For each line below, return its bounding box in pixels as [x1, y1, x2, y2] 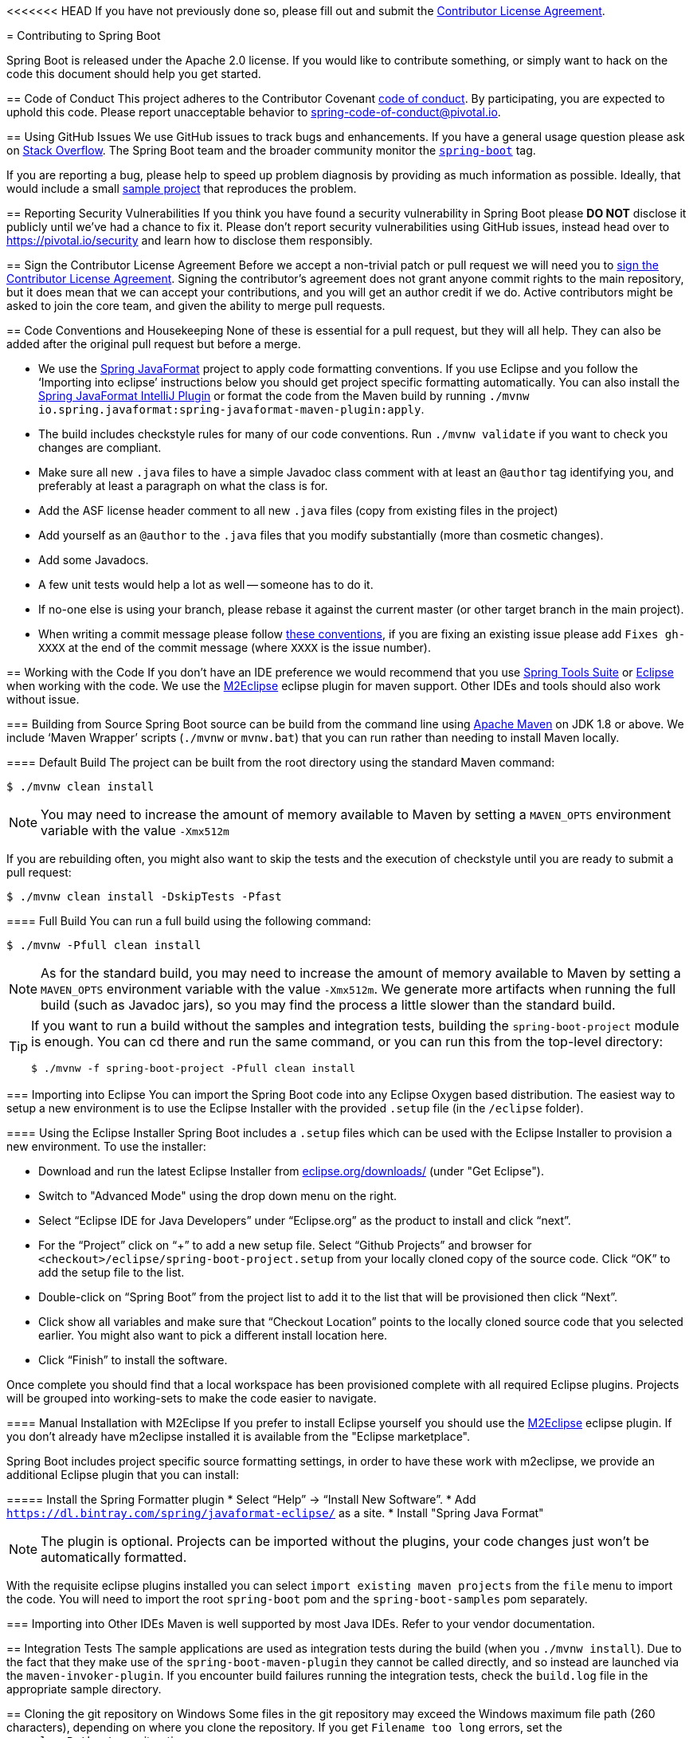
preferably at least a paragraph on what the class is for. [38, 479, 328, 492]
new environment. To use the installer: [6, 1140, 206, 1153]
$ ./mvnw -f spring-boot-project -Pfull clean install [31, 1062, 355, 1074]
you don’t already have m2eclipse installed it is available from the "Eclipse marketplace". [6, 1430, 470, 1443]
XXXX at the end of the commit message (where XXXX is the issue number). [38, 641, 431, 654]
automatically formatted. [41, 1549, 187, 1565]
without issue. [6, 692, 80, 706]
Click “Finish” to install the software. [38, 1353, 228, 1367]
